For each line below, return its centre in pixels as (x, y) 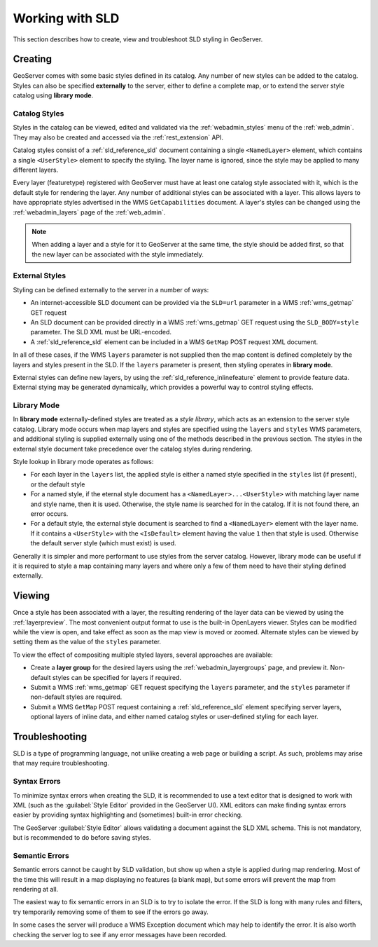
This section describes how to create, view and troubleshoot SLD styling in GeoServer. (138, 39)
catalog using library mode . (53, 95)
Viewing (31, 596)
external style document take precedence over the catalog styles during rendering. (133, 449)
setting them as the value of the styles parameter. (87, 642)
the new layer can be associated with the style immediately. (118, 254)
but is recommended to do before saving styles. (82, 838)
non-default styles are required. (76, 697)
